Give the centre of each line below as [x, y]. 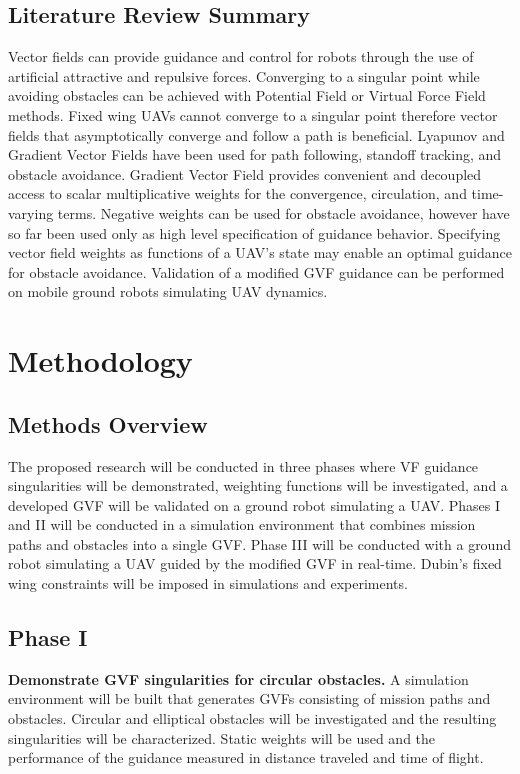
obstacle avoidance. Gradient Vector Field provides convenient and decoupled [245, 173]
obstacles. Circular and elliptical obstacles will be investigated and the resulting [252, 718]
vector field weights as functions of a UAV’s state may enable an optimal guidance [260, 252]
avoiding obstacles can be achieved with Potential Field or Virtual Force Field [247, 95]
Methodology [100, 360]
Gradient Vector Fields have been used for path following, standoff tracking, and [255, 154]
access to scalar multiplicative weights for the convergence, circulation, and [237, 193]
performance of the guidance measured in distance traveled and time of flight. [246, 757]
